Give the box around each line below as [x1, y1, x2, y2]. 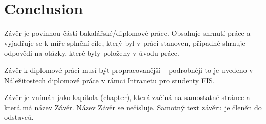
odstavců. [4, 112, 34, 122]
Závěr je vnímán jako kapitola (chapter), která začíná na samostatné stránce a [4, 92, 250, 103]
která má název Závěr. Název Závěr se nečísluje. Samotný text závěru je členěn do [4, 102, 262, 112]
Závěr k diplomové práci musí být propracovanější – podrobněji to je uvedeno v [4, 64, 253, 75]
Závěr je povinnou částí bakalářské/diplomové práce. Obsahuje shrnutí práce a [4, 28, 251, 38]
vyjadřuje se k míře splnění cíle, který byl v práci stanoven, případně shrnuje [4, 37, 245, 48]
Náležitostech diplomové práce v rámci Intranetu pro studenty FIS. [4, 75, 215, 85]
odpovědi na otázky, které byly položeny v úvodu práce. [4, 47, 179, 58]
